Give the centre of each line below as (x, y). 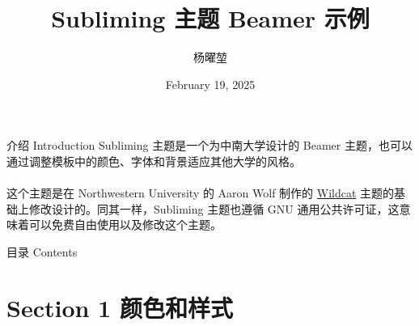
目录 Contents (42, 251)
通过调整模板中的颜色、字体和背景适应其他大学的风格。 (154, 161)
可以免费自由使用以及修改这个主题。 (125, 224)
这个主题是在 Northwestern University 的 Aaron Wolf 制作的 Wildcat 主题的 (201, 193)
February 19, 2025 (210, 84)
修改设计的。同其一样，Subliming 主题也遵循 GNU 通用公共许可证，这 (214, 208)
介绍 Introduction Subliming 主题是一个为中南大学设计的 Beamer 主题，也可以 (209, 145)
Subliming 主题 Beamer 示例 (210, 18)
